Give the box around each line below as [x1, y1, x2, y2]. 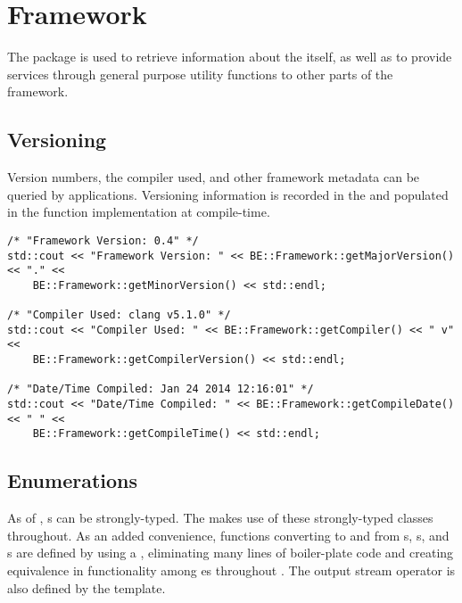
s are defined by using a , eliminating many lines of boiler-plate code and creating [7, 543, 454, 562]
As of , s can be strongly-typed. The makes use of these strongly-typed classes [7, 508, 433, 527]
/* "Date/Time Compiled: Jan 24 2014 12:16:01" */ [7, 383, 314, 396]
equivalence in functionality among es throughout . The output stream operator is [7, 561, 456, 580]
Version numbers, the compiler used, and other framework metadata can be [7, 168, 420, 186]
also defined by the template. [7, 578, 166, 597]
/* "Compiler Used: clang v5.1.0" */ [7, 309, 231, 322]
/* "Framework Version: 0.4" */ [7, 234, 199, 247]
